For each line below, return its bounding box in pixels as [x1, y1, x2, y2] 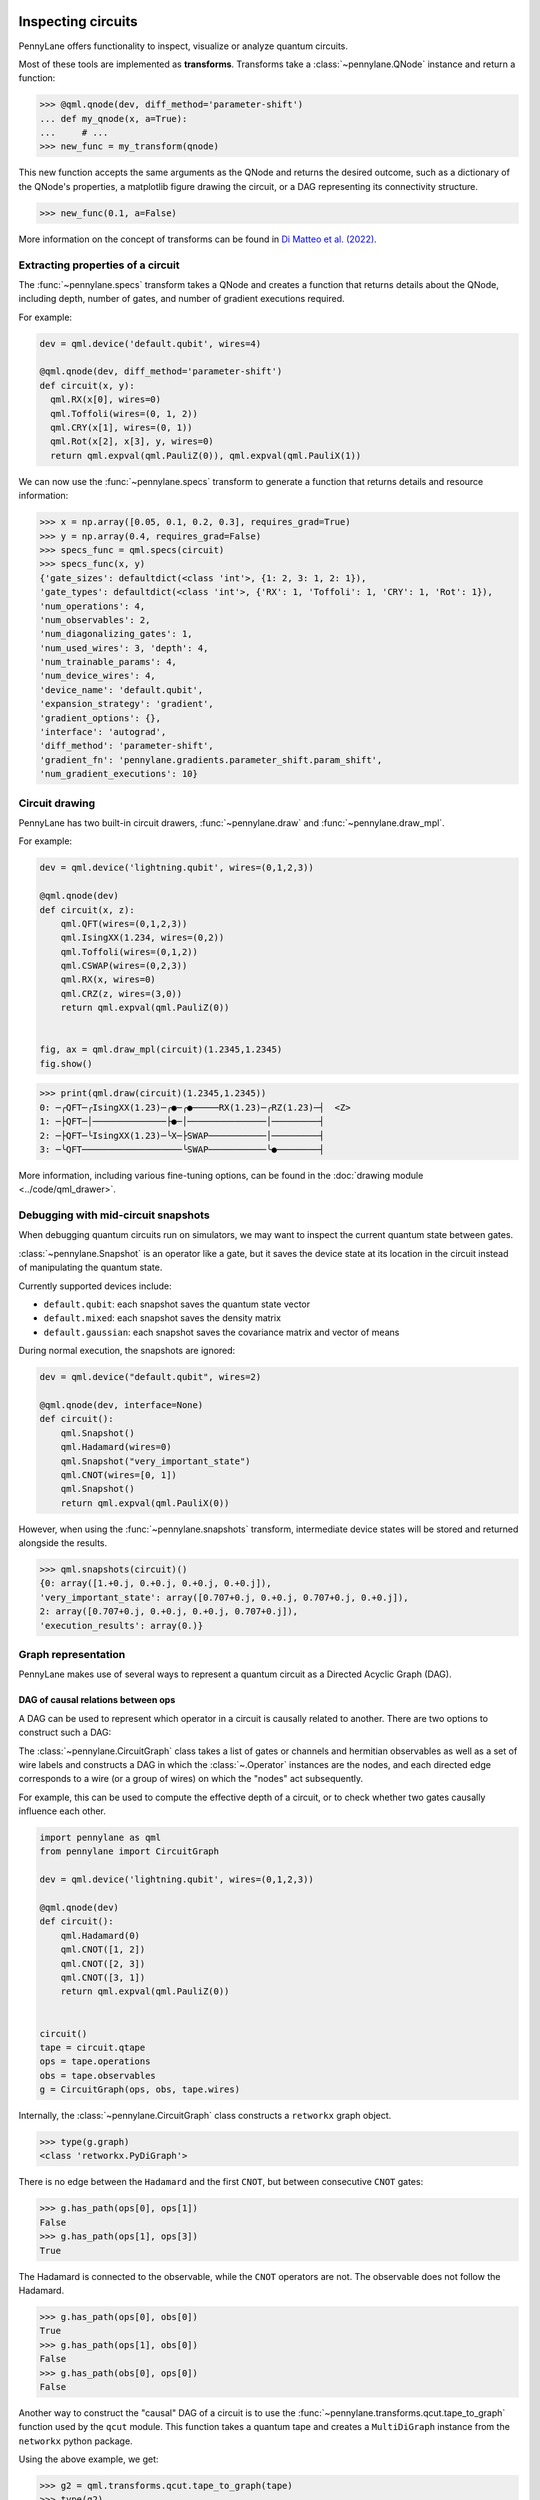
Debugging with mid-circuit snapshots [18, 1208, 210, 1222]
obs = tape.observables [39, 2070, 157, 2081]
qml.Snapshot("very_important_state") [60, 1455, 251, 1467]
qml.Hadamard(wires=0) [60, 1441, 172, 1453]
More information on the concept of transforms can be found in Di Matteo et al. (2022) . [18, 233, 377, 245]
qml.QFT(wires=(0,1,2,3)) [60, 918, 188, 929]
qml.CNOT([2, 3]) [60, 1958, 146, 1969]
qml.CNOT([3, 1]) [60, 1971, 146, 1983]
